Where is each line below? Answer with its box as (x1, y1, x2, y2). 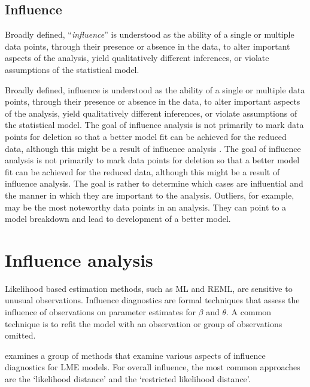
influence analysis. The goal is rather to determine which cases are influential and (5, 177, 303, 190)
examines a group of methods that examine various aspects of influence (5, 349, 266, 361)
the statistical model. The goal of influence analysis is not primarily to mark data (5, 118, 304, 131)
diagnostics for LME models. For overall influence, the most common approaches (5, 361, 300, 373)
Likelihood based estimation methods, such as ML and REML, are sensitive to (5, 282, 293, 294)
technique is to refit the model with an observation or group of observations (5, 317, 282, 330)
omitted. (5, 329, 36, 342)
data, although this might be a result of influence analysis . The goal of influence (5, 142, 301, 154)
